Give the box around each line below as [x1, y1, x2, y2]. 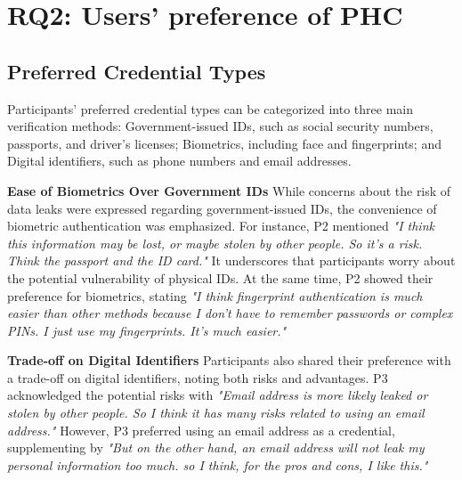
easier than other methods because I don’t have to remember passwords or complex [7, 304, 453, 322]
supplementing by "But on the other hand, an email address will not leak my [7, 438, 425, 457]
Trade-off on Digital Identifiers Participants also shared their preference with [7, 351, 451, 370]
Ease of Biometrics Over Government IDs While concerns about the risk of [7, 181, 451, 199]
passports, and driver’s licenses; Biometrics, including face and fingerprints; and [7, 134, 442, 152]
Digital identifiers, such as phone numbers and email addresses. [7, 151, 352, 170]
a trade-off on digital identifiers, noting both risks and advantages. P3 [7, 368, 388, 386]
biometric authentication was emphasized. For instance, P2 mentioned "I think [7, 216, 434, 235]
